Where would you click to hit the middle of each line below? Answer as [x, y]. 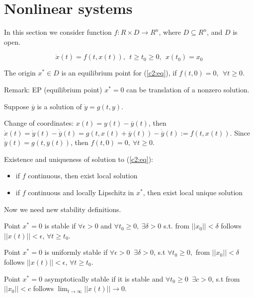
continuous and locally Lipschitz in [81, 192]
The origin [20, 73]
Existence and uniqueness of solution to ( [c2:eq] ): [79, 159]
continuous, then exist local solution [83, 176]
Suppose [17, 106]
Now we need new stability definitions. [63, 209]
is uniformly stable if [76, 252]
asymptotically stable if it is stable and [104, 278]
